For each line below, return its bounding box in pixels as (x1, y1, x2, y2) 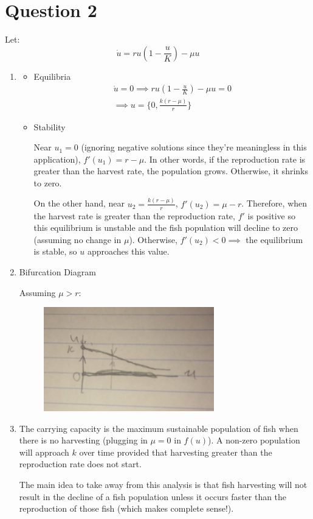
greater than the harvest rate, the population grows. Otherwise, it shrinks (33, 164, 308, 177)
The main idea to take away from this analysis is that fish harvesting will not (19, 478, 308, 490)
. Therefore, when (241, 197, 308, 210)
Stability (33, 120, 66, 133)
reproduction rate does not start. (19, 457, 142, 470)
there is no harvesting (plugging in (19, 434, 148, 447)
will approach (19, 445, 69, 458)
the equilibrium (246, 233, 303, 245)
